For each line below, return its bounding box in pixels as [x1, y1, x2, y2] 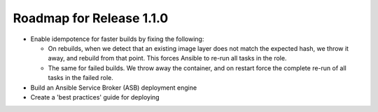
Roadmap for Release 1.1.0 [13, 10, 169, 26]
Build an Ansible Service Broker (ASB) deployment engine [30, 83, 197, 92]
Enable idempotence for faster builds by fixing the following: [30, 35, 204, 43]
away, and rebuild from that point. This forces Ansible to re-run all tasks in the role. [48, 54, 287, 63]
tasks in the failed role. [48, 74, 113, 82]
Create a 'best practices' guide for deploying [30, 93, 160, 101]
